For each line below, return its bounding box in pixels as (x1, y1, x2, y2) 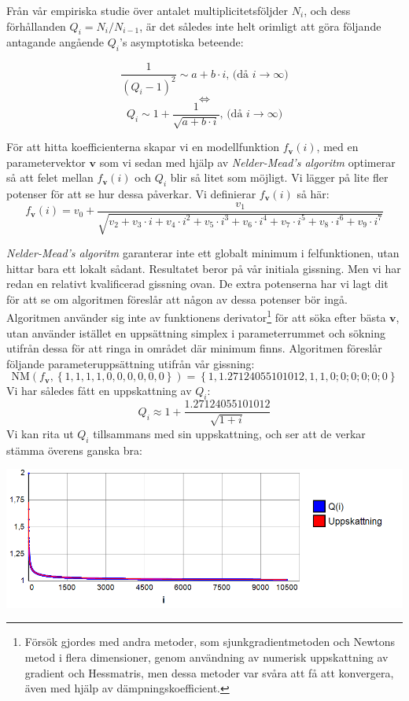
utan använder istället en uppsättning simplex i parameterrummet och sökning (6, 324, 385, 341)
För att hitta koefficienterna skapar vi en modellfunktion (6, 138, 280, 155)
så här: (297, 186, 330, 202)
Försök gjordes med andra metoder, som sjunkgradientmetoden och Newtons (24, 633, 396, 650)
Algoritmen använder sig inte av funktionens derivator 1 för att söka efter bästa (6, 307, 386, 326)
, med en (316, 138, 359, 155)
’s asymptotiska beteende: (119, 34, 244, 50)
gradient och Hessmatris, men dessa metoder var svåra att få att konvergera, (24, 664, 394, 681)
